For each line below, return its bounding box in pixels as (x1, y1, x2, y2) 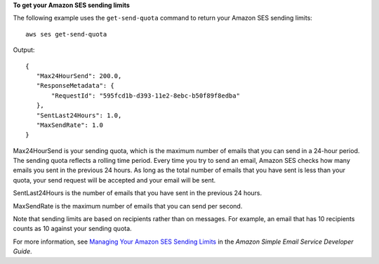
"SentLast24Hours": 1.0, (36, 111, 122, 119)
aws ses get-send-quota (25, 30, 107, 38)
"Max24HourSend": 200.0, (36, 72, 122, 80)
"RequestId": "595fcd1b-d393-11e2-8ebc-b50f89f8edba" (51, 91, 240, 100)
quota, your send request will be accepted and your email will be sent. (13, 176, 216, 184)
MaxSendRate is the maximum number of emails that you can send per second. (13, 202, 243, 210)
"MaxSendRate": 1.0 (36, 121, 104, 129)
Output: (13, 46, 35, 54)
